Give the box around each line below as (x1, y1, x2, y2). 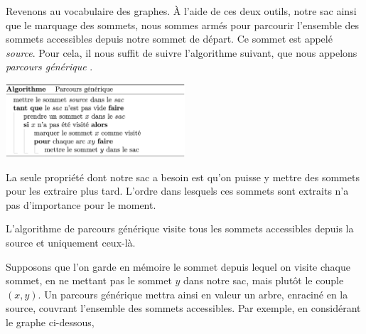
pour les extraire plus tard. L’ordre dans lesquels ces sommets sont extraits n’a (6, 183, 349, 198)
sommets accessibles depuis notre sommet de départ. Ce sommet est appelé (6, 31, 333, 46)
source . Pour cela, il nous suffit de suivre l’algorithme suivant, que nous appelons (6, 45, 357, 60)
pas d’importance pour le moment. (6, 197, 156, 212)
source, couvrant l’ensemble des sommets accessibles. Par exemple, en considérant (6, 301, 361, 316)
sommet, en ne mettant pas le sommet (6, 273, 172, 288)
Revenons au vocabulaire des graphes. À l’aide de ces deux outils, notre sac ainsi (6, 4, 357, 18)
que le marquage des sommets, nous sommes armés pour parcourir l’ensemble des (6, 17, 360, 32)
